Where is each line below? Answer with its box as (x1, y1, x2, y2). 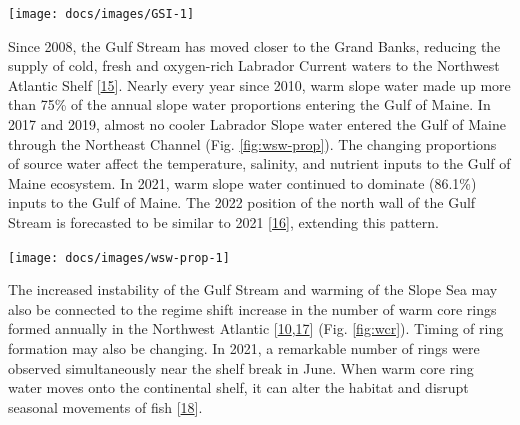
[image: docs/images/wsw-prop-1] (8, 250, 230, 265)
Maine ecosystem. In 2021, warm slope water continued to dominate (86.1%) (8, 172, 477, 193)
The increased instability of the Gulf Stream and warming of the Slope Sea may (8, 279, 498, 300)
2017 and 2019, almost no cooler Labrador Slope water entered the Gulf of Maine (8, 114, 506, 135)
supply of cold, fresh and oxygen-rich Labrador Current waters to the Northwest (8, 55, 500, 76)
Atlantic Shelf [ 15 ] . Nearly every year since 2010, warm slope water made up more (8, 74, 511, 95)
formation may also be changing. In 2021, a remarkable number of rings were (8, 338, 480, 359)
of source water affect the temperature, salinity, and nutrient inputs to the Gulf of (8, 153, 511, 174)
